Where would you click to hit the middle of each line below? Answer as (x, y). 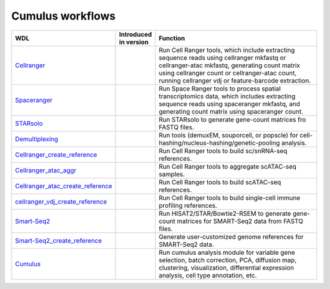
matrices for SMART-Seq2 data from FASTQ (240, 221)
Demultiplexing (36, 139)
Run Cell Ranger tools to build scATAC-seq (220, 182)
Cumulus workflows (64, 16)
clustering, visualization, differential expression (226, 268)
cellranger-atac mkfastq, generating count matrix (229, 65)
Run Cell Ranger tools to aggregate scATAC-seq (227, 166)
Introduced (136, 34)
